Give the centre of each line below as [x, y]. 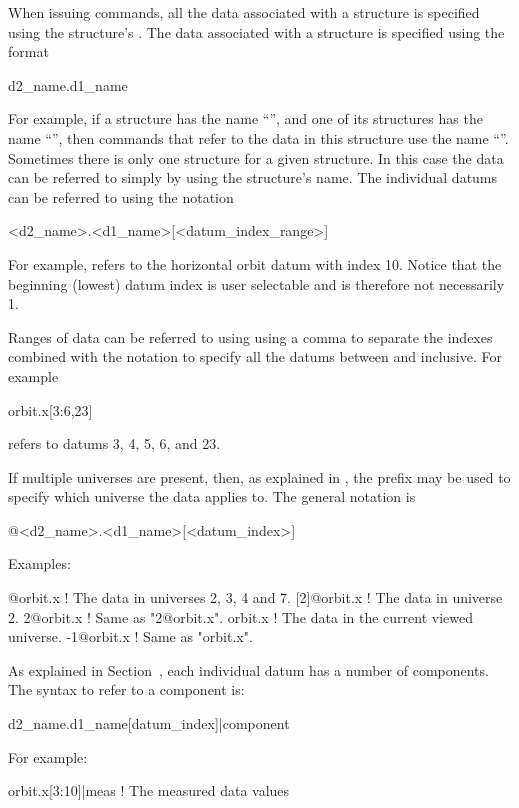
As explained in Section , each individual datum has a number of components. [248, 669]
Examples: [39, 563]
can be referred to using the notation [121, 196]
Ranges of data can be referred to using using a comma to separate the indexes [250, 336]
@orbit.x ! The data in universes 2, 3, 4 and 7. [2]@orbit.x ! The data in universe [255, 597]
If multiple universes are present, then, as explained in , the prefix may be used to [259, 476]
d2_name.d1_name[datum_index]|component [149, 723]
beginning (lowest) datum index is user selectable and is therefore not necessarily [256, 283]
